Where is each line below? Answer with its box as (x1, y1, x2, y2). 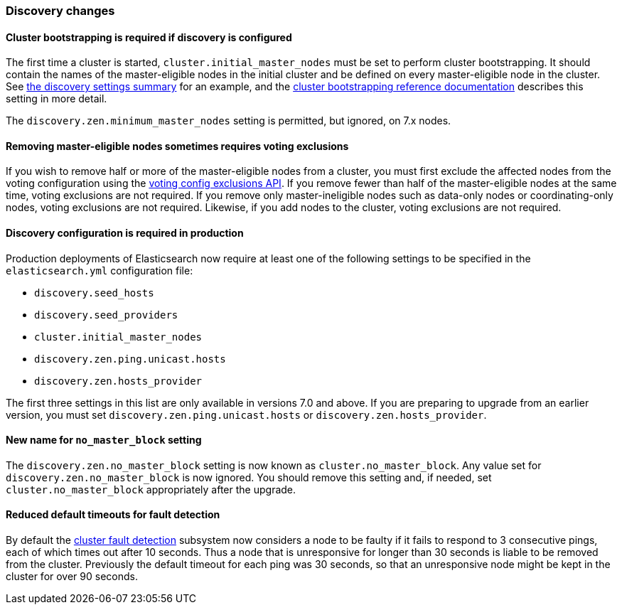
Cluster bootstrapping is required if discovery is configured (6, 31, 292, 43)
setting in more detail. (6, 92, 107, 105)
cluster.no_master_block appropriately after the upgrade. (6, 483, 296, 496)
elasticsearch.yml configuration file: (6, 264, 193, 277)
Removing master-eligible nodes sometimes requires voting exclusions (6, 139, 349, 152)
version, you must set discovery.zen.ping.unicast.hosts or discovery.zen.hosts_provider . (6, 408, 487, 421)
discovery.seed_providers (34, 309, 178, 321)
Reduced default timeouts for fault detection (6, 508, 220, 521)
